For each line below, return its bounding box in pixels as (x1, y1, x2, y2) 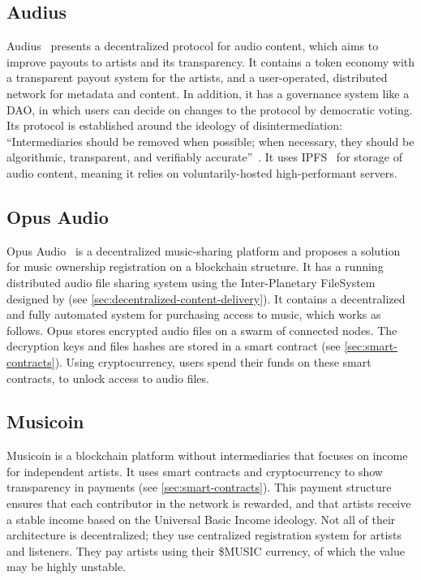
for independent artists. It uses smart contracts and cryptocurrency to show (6, 462, 383, 479)
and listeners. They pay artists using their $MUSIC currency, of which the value (6, 542, 405, 559)
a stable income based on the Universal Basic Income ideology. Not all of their (6, 510, 396, 527)
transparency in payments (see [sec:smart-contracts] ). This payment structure (6, 479, 392, 496)
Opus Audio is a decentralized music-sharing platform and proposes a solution (6, 242, 401, 259)
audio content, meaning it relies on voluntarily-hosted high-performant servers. (6, 164, 397, 181)
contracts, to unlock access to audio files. (6, 369, 209, 386)
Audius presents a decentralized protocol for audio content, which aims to (6, 37, 379, 54)
